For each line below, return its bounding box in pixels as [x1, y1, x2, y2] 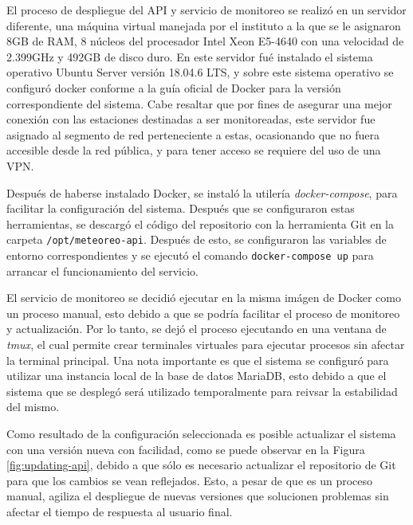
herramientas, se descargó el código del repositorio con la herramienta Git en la [6, 215, 394, 232]
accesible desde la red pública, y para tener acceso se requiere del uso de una [6, 142, 381, 159]
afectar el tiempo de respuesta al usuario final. [6, 503, 233, 519]
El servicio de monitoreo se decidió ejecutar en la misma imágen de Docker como [6, 289, 401, 306]
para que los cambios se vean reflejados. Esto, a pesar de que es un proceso [6, 472, 373, 488]
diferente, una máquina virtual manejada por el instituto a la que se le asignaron [6, 17, 401, 33]
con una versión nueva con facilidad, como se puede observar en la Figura [6, 441, 365, 457]
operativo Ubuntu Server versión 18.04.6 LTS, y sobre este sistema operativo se [6, 64, 394, 80]
